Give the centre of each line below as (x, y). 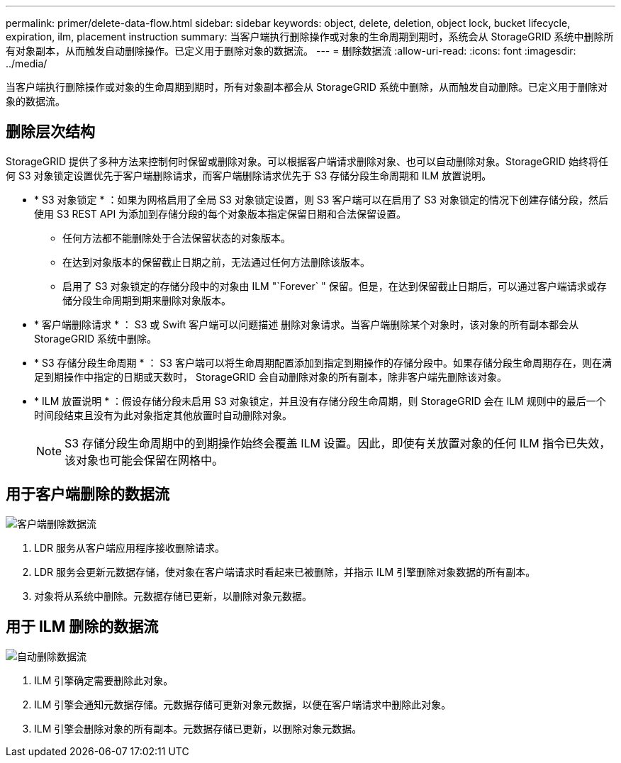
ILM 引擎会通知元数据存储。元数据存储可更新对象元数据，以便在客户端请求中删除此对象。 (243, 704)
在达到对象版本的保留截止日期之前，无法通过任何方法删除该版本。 (216, 262)
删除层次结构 (50, 132)
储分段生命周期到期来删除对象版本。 (147, 300)
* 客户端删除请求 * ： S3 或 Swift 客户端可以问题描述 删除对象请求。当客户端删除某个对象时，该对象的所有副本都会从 (307, 324)
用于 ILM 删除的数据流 (82, 627)
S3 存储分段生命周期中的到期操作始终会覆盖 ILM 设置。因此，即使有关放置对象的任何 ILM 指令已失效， (338, 443)
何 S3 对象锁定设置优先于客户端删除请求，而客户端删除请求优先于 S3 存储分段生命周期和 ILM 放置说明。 (249, 175)
